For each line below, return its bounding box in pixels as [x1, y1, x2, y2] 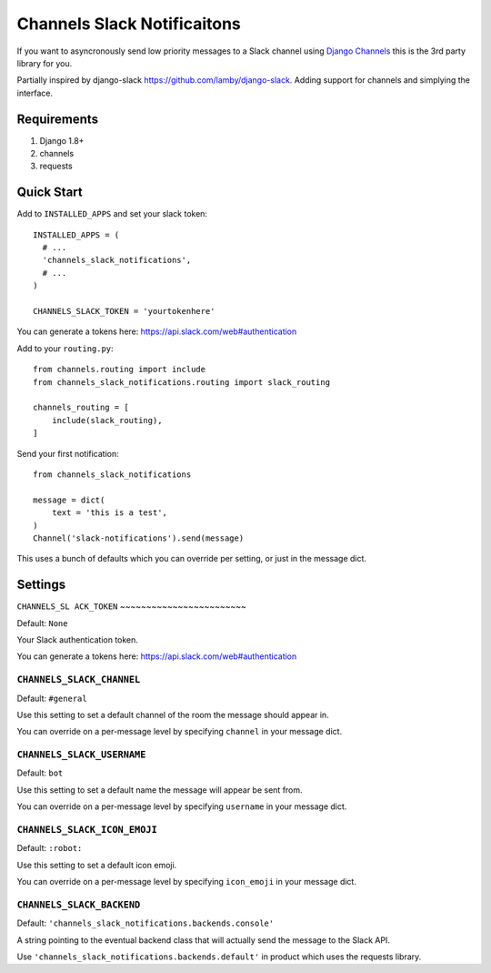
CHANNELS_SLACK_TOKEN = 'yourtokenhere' [33, 306, 215, 317]
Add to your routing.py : [16, 342, 114, 354]
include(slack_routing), [51, 415, 163, 425]
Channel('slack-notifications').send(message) [33, 532, 245, 543]
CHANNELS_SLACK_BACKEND [16, 898, 141, 910]
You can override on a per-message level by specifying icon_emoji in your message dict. [16, 877, 356, 887]
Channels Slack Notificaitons [16, 14, 241, 34]
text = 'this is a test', [51, 508, 168, 518]
